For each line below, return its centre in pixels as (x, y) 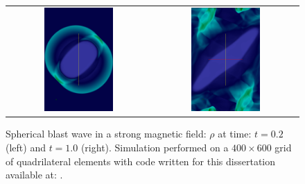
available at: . (34, 175)
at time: (235, 134)
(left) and (26, 148)
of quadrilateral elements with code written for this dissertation (141, 161)
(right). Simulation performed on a (155, 148)
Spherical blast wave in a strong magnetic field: (106, 134)
